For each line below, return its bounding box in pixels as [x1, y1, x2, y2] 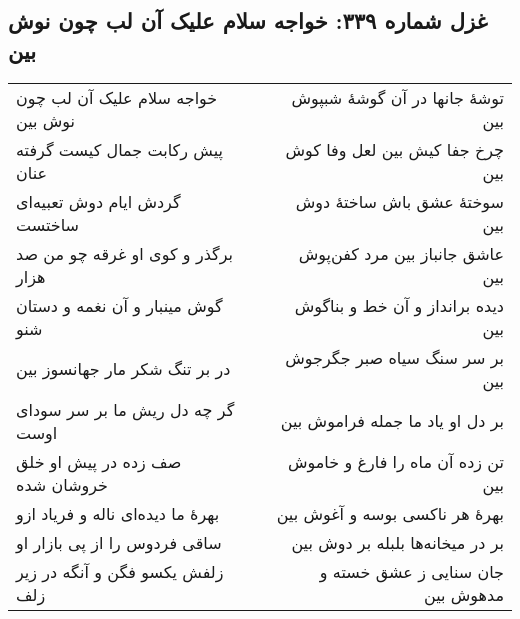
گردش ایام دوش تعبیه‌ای [16, 189, 181, 213]
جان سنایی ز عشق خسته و [319, 559, 504, 583]
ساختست [16, 212, 79, 236]
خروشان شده [16, 472, 108, 496]
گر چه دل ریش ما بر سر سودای [16, 397, 235, 421]
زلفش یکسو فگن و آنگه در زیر [16, 559, 224, 583]
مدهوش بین [424, 582, 504, 606]
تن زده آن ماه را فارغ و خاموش [287, 449, 504, 473]
